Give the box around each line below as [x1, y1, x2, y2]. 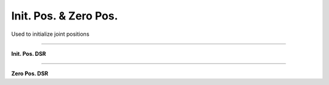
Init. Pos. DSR [11, 50, 46, 57]
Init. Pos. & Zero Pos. [11, 9, 118, 22]
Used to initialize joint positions [11, 30, 90, 38]
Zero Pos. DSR [11, 70, 49, 77]
